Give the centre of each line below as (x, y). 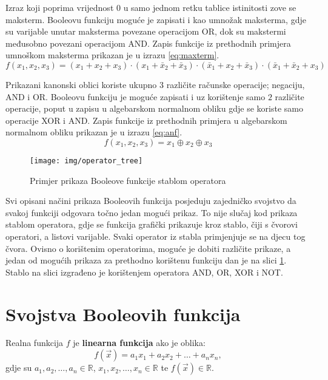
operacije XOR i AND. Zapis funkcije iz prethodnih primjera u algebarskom (146, 120)
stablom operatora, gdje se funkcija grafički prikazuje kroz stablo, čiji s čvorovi (152, 224)
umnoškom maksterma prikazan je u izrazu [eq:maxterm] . (112, 55)
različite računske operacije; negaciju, (236, 84)
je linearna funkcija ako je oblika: (139, 343)
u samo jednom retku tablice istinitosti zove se (210, 7)
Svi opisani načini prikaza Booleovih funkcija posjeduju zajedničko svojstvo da (151, 201)
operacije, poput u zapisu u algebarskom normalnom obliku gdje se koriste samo (154, 108)
